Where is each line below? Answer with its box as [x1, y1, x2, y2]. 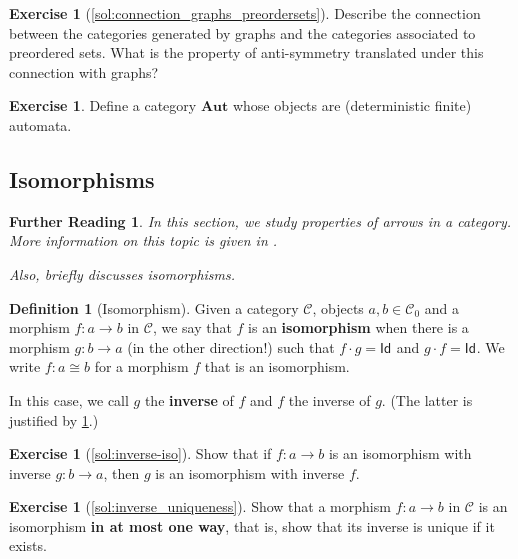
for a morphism [94, 356, 189, 377]
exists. [9, 535, 47, 556]
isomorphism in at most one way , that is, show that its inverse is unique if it [9, 515, 495, 536]
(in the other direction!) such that [127, 336, 335, 357]
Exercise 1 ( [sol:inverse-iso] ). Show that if [9, 443, 272, 464]
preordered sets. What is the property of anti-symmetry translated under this [9, 42, 484, 63]
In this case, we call [9, 389, 129, 410]
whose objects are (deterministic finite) [232, 95, 472, 116]
